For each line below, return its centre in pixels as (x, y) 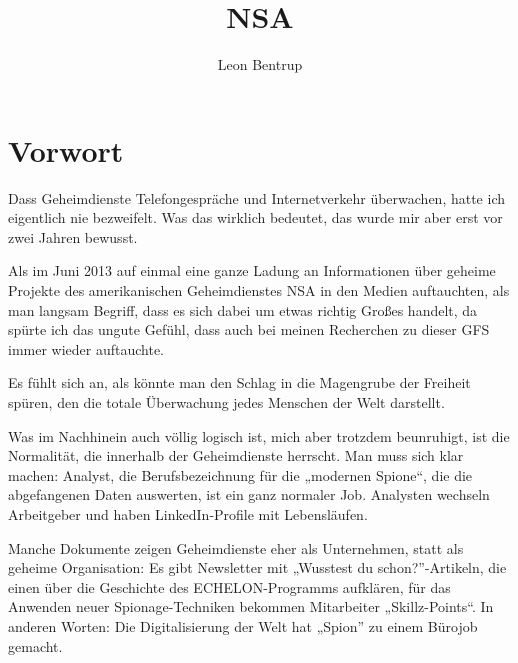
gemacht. (35, 645)
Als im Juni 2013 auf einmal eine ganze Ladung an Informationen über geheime (252, 270)
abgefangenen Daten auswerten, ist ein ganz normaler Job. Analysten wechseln (249, 494)
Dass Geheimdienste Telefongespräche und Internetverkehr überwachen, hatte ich (256, 197)
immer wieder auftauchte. (86, 348)
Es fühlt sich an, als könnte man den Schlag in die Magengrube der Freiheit (239, 382)
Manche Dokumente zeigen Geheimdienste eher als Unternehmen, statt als (236, 547)
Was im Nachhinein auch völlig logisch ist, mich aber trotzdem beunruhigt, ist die (259, 435)
